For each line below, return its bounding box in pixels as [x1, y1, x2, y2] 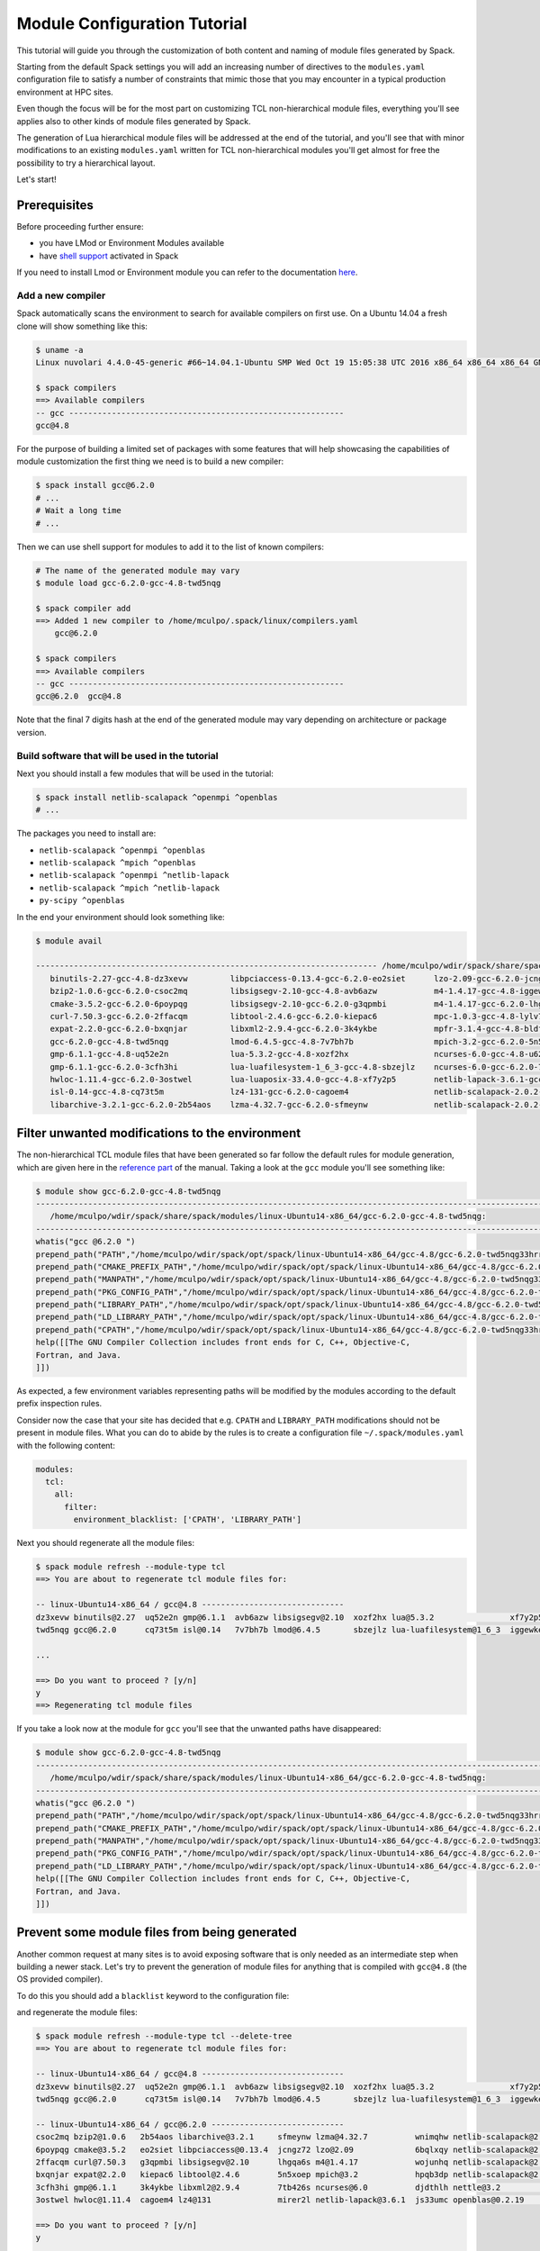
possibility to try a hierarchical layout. [16, 158, 156, 168]
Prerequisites [16, 197, 94, 212]
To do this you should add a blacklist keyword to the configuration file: [16, 1990, 290, 2001]
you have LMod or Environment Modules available [39, 238, 225, 249]
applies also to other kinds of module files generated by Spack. [16, 115, 251, 126]
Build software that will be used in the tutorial [16, 749, 220, 762]
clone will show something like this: [16, 321, 148, 331]
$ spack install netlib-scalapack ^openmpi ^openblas [35, 792, 278, 802]
